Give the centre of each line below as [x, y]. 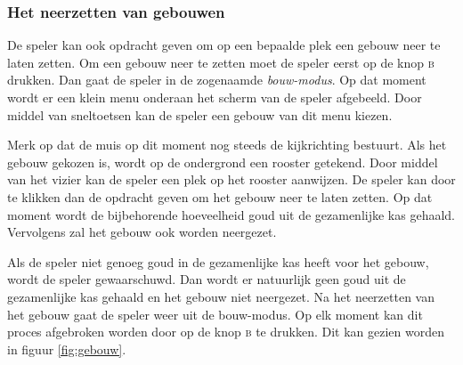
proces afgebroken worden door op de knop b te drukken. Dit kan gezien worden [226, 332]
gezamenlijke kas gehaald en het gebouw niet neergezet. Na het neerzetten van [221, 296]
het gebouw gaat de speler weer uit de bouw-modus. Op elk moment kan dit [215, 314]
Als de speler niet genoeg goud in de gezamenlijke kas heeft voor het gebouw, [218, 261]
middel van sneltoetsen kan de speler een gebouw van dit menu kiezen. [200, 114]
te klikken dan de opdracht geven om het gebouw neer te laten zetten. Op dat [220, 196]
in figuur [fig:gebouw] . [67, 349]
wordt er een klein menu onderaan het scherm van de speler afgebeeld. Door [215, 97]
